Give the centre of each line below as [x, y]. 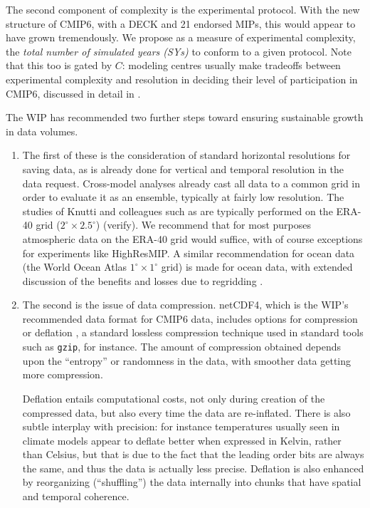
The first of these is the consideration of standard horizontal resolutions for [186, 155]
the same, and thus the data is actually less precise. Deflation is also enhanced [193, 468]
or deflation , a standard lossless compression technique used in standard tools [193, 332]
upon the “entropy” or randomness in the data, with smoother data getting [187, 360]
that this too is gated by [59, 65]
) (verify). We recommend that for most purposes [203, 225]
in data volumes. [42, 131]
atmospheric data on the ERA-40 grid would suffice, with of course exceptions [192, 238]
